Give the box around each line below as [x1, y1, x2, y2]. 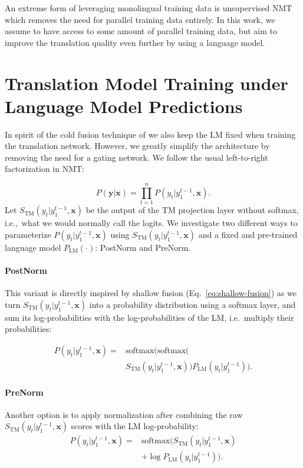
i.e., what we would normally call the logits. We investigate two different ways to [5, 217, 298, 229]
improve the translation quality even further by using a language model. [5, 36, 265, 48]
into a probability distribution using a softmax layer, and [89, 298, 296, 310]
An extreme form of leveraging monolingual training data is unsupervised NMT [5, 2, 292, 14]
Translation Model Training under [5, 71, 288, 95]
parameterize [5, 228, 51, 240]
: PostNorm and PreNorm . [95, 241, 191, 253]
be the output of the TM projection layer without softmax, [85, 204, 299, 216]
